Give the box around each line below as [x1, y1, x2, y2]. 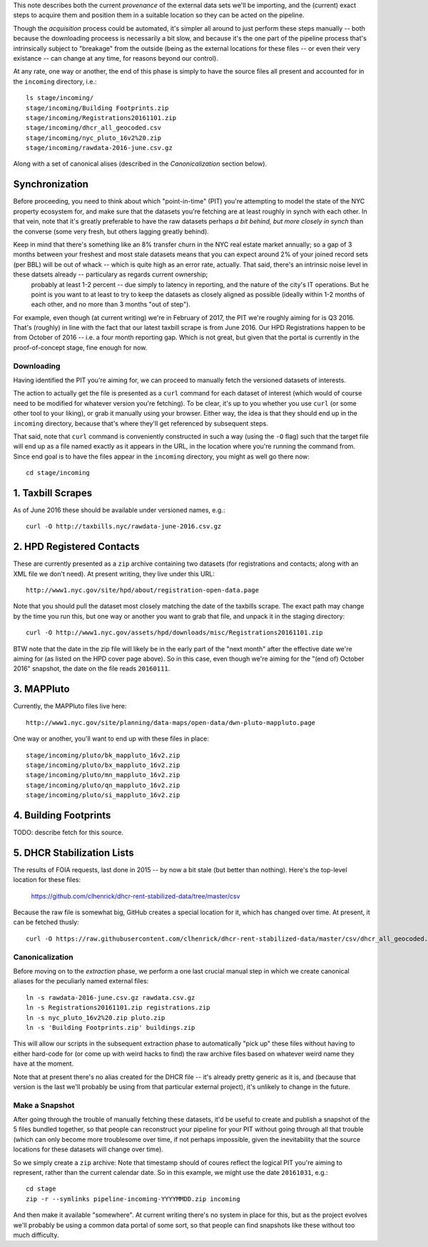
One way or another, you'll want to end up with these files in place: [13, 734, 210, 743]
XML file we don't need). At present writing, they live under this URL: [13, 569, 215, 578]
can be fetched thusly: [13, 918, 80, 926]
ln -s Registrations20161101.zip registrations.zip [26, 1003, 210, 1012]
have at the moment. [13, 1059, 74, 1068]
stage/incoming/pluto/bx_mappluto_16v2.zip [26, 761, 180, 769]
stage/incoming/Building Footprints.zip [26, 104, 169, 112]
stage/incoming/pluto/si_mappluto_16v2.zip [26, 791, 180, 799]
